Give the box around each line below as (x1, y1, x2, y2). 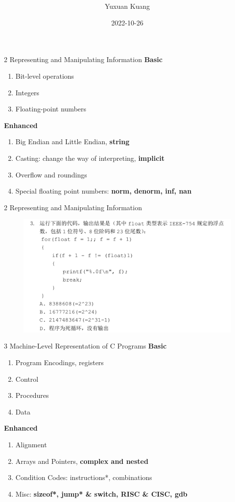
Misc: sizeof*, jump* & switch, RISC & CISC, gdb (15, 488, 188, 499)
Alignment (15, 439, 47, 449)
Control (15, 373, 39, 384)
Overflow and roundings (15, 169, 87, 179)
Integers (15, 87, 40, 97)
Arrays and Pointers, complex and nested (15, 456, 148, 466)
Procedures (15, 390, 49, 400)
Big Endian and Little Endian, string (15, 136, 130, 147)
